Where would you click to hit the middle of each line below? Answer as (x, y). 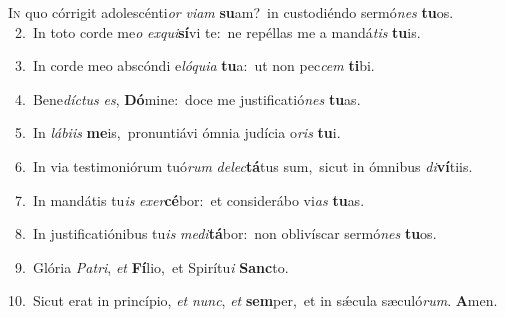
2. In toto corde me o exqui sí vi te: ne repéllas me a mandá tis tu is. (217, 31)
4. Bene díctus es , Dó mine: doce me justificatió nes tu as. (187, 98)
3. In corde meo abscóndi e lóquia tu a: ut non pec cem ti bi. (194, 65)
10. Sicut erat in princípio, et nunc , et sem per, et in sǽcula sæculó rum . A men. (253, 300)
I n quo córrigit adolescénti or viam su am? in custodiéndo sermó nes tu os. (231, 12)
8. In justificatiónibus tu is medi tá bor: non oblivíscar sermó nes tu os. (225, 233)
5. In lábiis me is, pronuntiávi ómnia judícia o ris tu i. (177, 132)
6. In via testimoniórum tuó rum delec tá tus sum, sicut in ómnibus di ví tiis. (243, 165)
